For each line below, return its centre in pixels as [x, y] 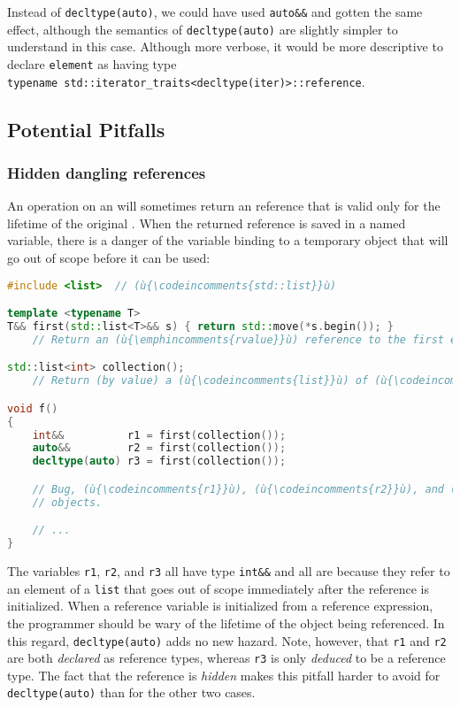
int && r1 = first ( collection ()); [159, 435]
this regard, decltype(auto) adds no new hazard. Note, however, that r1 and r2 [227, 640]
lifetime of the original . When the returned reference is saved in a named [207, 223]
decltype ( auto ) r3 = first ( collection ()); [159, 461]
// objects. [67, 502]
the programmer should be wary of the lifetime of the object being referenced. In [226, 622]
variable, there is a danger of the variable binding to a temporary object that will [228, 240]
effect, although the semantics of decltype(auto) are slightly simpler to [203, 29]
